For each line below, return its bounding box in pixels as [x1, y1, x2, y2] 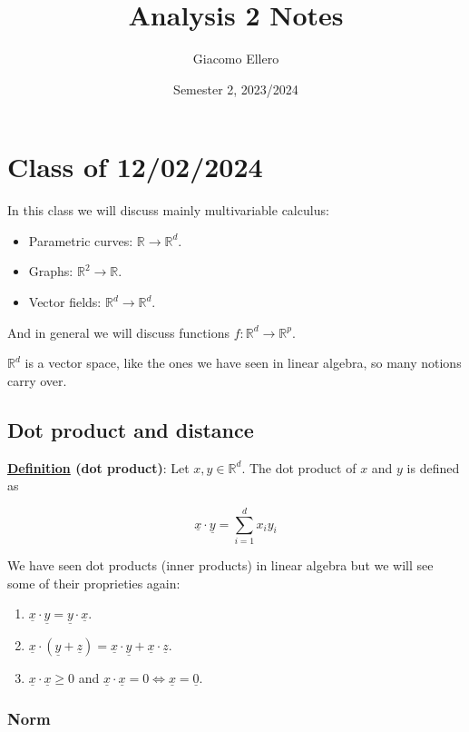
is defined [406, 458, 460, 477]
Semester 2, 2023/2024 [173, 79, 298, 98]
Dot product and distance [7, 415, 254, 443]
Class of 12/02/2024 [7, 148, 263, 185]
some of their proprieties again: [7, 573, 181, 592]
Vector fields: [28, 292, 102, 312]
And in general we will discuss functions [7, 322, 230, 341]
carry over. [7, 371, 67, 390]
